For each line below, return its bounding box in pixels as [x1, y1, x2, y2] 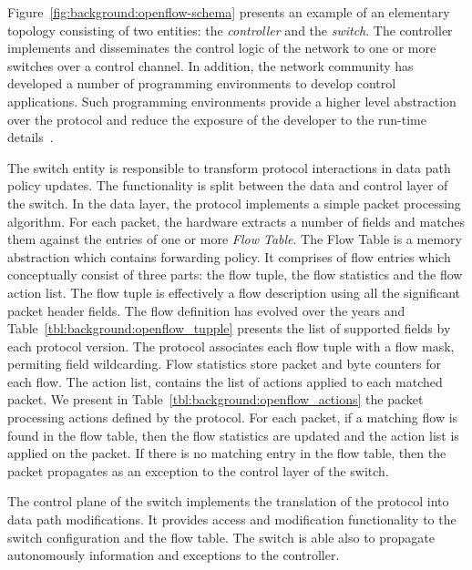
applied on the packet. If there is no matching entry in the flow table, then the [7, 443, 446, 463]
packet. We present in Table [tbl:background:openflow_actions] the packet [7, 390, 424, 409]
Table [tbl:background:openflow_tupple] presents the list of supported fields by [7, 319, 451, 338]
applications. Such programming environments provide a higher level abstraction [7, 91, 457, 110]
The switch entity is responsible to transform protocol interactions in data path [7, 158, 451, 177]
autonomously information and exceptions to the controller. [7, 545, 340, 565]
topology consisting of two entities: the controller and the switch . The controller [7, 20, 453, 39]
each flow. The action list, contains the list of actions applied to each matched [7, 372, 443, 391]
